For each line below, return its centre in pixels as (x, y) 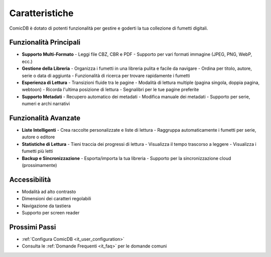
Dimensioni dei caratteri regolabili (56, 199)
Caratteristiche (41, 13)
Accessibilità (30, 179)
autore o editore (38, 137)
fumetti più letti (37, 151)
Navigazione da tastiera (46, 206)
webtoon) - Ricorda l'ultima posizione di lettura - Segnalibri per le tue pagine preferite (110, 90)
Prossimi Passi (33, 227)
